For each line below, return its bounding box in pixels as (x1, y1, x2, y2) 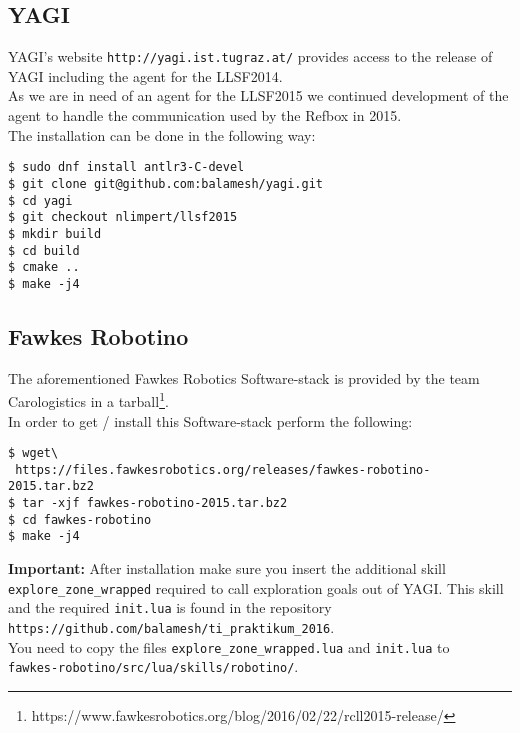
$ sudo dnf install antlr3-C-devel (8, 160, 245, 175)
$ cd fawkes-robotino (8, 512, 152, 527)
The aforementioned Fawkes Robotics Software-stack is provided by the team (8, 367, 480, 388)
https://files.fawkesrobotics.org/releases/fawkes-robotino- (15, 462, 431, 477)
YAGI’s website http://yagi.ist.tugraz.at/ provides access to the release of (8, 46, 493, 67)
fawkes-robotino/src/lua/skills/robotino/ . (8, 656, 299, 677)
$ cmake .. (8, 260, 80, 275)
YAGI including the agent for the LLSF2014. (8, 65, 283, 86)
